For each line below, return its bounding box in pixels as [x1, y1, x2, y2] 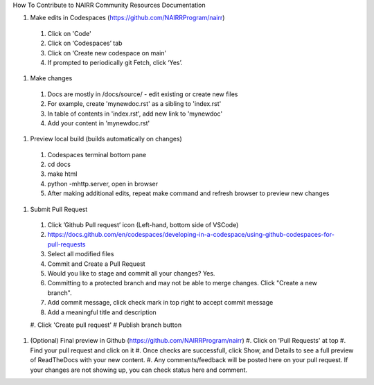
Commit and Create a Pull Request [47, 260, 145, 268]
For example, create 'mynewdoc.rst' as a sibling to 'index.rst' [47, 100, 222, 108]
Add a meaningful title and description [47, 308, 157, 316]
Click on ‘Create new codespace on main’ [47, 48, 166, 57]
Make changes [30, 74, 73, 82]
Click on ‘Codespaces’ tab [47, 39, 123, 48]
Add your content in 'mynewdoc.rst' [47, 118, 150, 127]
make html [47, 170, 78, 178]
